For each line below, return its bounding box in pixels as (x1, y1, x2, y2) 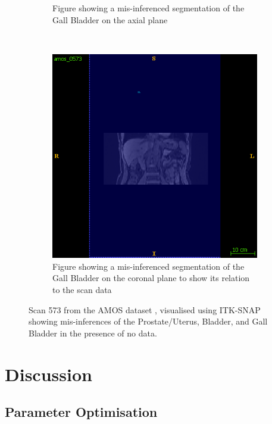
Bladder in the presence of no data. (29, 326, 157, 339)
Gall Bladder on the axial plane (52, 13, 168, 26)
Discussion (5, 361, 92, 386)
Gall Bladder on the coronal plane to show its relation (52, 272, 250, 284)
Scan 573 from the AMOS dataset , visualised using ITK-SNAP (29, 303, 261, 316)
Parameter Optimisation (5, 403, 158, 421)
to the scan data (52, 283, 112, 296)
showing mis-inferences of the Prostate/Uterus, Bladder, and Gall (29, 315, 268, 328)
